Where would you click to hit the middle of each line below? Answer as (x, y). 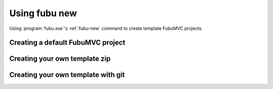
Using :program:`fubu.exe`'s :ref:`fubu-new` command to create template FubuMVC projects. (106, 28)
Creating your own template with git (67, 75)
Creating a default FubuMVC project (67, 43)
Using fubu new (43, 13)
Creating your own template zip (60, 59)
